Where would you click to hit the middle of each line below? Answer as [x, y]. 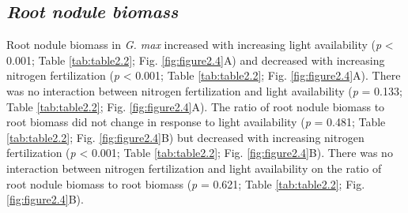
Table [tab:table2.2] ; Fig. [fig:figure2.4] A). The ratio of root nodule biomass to [196, 106]
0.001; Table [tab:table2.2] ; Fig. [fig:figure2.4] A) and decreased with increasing [196, 60]
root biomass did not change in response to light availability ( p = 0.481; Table [196, 122]
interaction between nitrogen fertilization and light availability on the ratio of [194, 168]
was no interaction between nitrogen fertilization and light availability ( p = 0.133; [204, 90]
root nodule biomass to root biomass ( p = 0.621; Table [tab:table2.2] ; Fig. [186, 183]
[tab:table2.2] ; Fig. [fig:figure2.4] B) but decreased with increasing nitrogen [185, 137]
